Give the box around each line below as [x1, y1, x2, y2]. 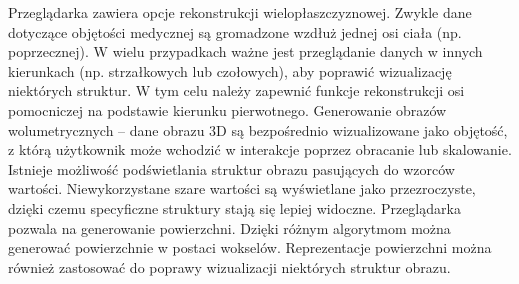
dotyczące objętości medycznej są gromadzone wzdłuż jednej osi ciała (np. [8, 21, 462, 42]
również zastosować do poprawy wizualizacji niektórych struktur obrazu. [8, 256, 451, 277]
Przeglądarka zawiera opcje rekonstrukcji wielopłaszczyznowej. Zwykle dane [8, 2, 472, 22]
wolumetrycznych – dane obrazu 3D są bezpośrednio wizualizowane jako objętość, [8, 119, 508, 140]
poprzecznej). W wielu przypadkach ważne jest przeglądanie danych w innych [8, 41, 483, 62]
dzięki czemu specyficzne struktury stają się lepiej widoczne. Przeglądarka [8, 197, 461, 218]
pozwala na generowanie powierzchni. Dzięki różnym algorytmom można [8, 217, 451, 238]
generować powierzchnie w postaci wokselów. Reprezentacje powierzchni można [8, 237, 492, 258]
